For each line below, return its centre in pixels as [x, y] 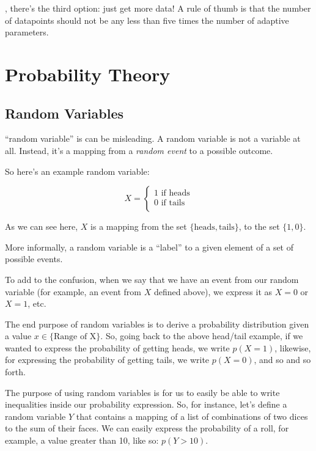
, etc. [37, 303]
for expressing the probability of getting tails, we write [107, 360]
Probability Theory [88, 74]
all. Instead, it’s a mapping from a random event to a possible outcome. [139, 150]
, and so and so [282, 360]
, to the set [259, 226]
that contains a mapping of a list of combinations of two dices [192, 416]
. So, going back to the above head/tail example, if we [202, 336]
